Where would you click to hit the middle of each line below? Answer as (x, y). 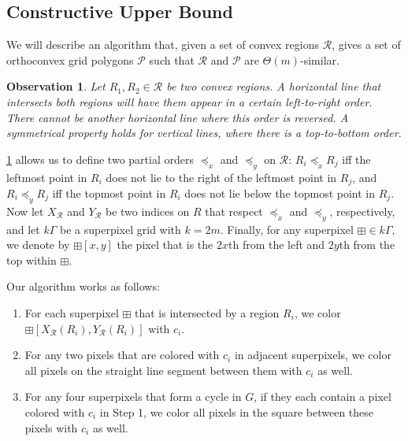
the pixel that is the (165, 245)
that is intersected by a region (207, 312)
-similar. (320, 59)
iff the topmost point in (109, 193)
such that (172, 59)
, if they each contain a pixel (323, 397)
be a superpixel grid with (121, 229)
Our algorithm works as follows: (83, 286)
